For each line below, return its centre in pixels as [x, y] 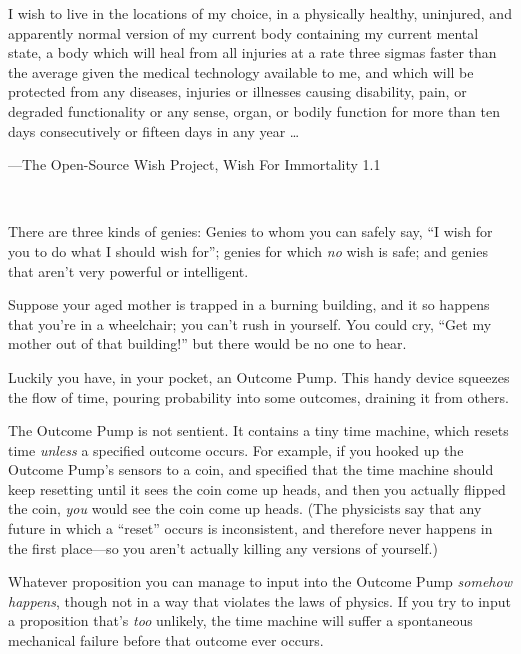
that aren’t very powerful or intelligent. [128, 270]
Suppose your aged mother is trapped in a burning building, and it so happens [249, 304]
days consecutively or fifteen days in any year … [154, 130]
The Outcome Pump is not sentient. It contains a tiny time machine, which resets [258, 430]
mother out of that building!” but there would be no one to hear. [207, 343]
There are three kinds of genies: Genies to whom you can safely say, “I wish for [250, 231]
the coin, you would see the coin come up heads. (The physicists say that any [245, 508]
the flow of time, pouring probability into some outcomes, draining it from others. [258, 396]
